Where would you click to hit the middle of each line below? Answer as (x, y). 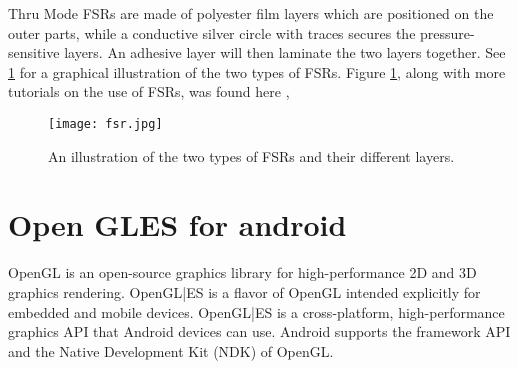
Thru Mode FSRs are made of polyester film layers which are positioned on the (251, 13)
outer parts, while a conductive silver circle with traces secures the (212, 32)
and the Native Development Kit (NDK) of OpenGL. (171, 350)
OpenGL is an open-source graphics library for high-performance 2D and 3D (242, 272)
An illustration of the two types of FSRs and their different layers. (251, 155)
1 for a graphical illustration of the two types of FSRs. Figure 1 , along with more (257, 71)
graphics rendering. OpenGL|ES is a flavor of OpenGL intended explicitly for (244, 291)
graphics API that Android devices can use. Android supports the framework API (259, 331)
